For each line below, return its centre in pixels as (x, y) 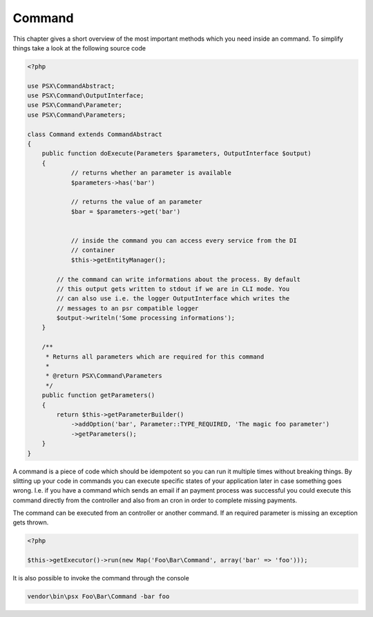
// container (93, 250)
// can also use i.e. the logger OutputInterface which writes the (173, 298)
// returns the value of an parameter (137, 202)
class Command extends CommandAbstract (95, 134)
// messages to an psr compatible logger (127, 308)
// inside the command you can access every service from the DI (184, 240)
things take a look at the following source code (79, 48)
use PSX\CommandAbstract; (71, 86)
